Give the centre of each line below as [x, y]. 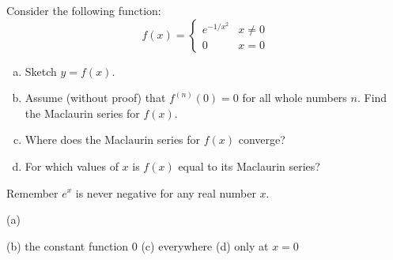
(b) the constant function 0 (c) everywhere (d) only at [138, 245]
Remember [32, 192]
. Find [372, 98]
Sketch [41, 71]
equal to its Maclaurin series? [249, 166]
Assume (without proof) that [95, 98]
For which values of [72, 166]
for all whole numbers [295, 98]
